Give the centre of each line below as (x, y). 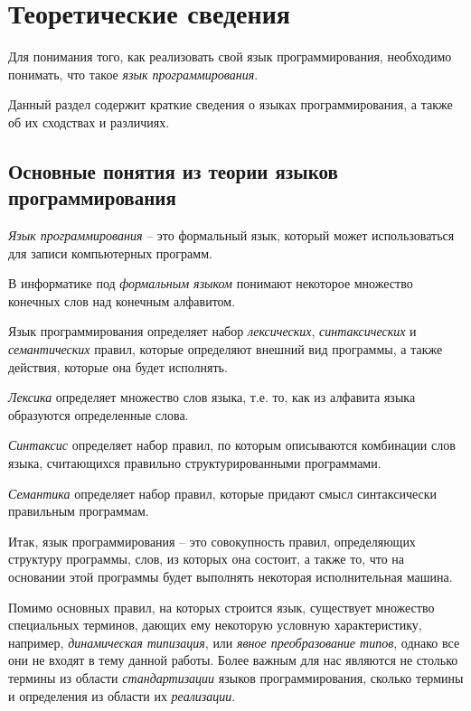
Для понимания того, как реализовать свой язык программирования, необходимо (230, 56)
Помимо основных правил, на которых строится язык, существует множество (221, 607)
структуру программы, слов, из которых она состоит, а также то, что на (207, 559)
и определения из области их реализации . (122, 695)
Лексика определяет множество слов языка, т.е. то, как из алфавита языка (212, 397)
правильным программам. (79, 511)
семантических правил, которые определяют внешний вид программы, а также (226, 349)
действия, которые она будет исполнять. (118, 366)
